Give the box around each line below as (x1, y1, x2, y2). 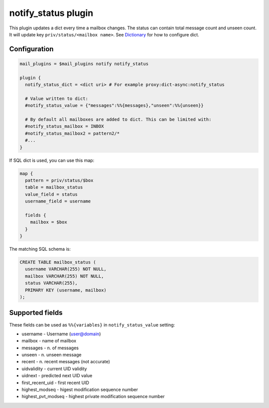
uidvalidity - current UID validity (21, 366, 87, 372)
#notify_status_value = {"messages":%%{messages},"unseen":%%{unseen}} (25, 102, 204, 108)
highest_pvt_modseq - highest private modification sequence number (21, 394, 165, 400)
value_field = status (25, 192, 78, 197)
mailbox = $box (30, 219, 67, 225)
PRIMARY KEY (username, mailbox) (25, 287, 107, 293)
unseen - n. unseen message (21, 352, 82, 358)
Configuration (9, 45, 54, 53)
